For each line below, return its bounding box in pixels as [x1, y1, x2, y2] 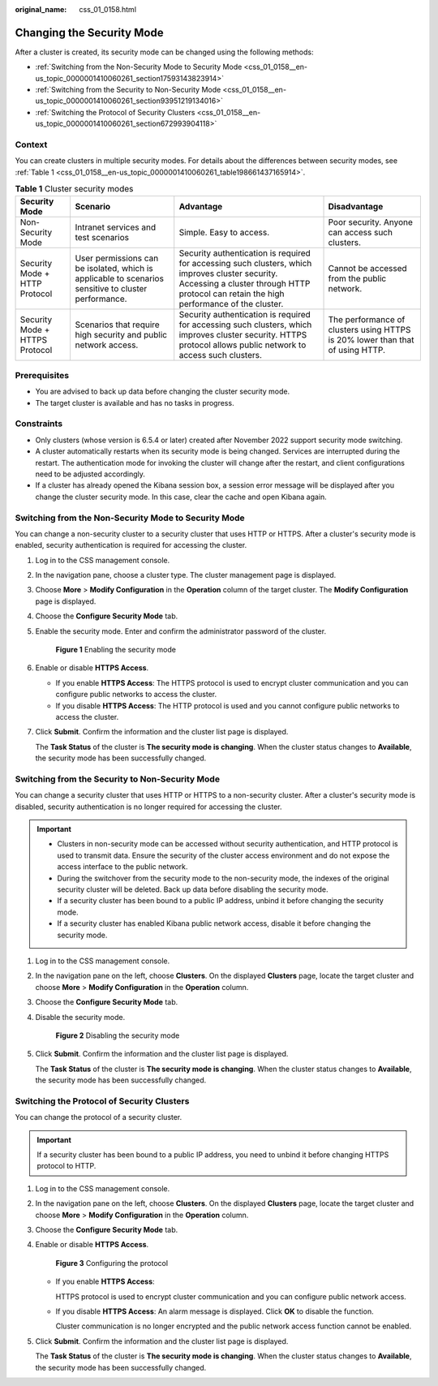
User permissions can [75, 252, 159, 264]
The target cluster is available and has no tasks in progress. [35, 398, 234, 407]
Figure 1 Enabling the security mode [55, 645, 176, 655]
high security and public [75, 329, 168, 340]
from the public [328, 273, 387, 284]
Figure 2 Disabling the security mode [55, 1031, 180, 1040]
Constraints [15, 418, 63, 429]
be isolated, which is [75, 262, 153, 273]
